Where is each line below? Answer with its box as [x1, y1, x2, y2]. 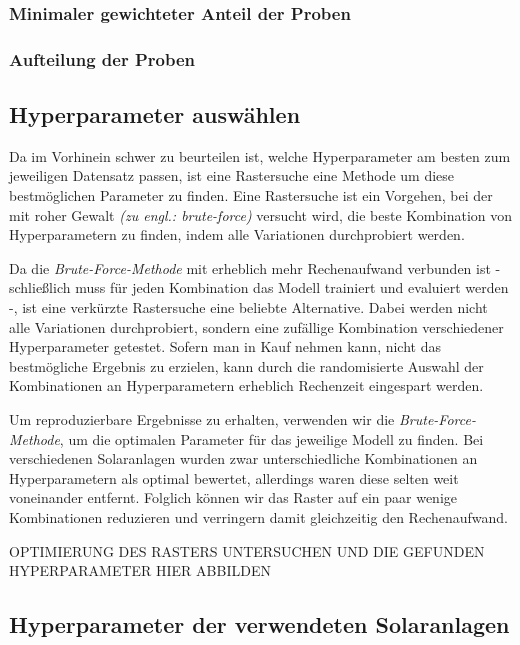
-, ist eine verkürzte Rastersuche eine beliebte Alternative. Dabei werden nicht [9, 297, 488, 318]
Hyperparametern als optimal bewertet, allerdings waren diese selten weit [9, 467, 459, 488]
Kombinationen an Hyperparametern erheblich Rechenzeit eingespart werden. [9, 375, 484, 396]
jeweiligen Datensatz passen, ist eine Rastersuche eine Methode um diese [9, 165, 455, 186]
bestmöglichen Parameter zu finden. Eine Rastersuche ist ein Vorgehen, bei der [9, 185, 493, 206]
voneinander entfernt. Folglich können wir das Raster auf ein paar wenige [9, 487, 457, 508]
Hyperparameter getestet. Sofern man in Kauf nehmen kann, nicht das [9, 336, 441, 357]
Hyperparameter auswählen [9, 99, 301, 130]
